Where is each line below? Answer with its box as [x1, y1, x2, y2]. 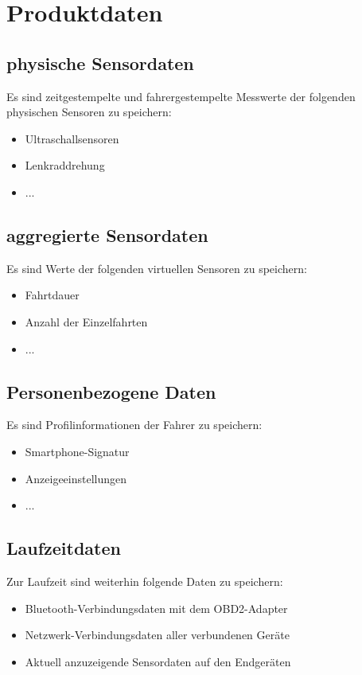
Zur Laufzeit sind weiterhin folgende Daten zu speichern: [6, 572, 283, 589]
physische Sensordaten [6, 50, 194, 75]
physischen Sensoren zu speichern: [6, 103, 172, 120]
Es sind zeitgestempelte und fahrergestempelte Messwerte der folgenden [6, 88, 356, 104]
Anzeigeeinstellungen [25, 470, 127, 486]
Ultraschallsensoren [25, 130, 119, 146]
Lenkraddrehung [25, 157, 105, 174]
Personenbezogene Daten [6, 379, 216, 404]
